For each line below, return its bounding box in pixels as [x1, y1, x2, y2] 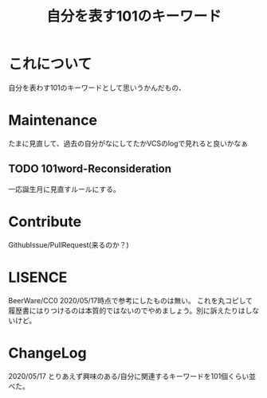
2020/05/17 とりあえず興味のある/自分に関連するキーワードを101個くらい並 [8, 371, 257, 380]
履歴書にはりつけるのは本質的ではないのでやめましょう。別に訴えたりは [8, 306, 245, 315]
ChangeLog [8, 344, 87, 362]
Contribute [8, 213, 82, 231]
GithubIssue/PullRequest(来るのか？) [8, 240, 129, 249]
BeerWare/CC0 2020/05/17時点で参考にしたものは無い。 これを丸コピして [8, 295, 253, 305]
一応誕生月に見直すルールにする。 [8, 184, 121, 193]
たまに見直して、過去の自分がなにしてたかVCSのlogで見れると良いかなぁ [8, 139, 249, 148]
